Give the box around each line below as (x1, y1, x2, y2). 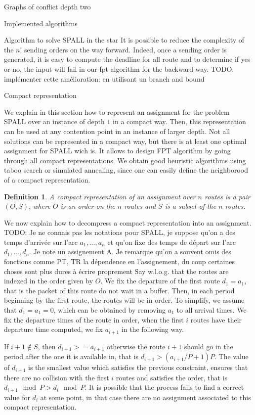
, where (28, 201, 50, 211)
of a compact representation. (4, 174, 90, 184)
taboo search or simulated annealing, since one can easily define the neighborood (4, 165, 248, 175)
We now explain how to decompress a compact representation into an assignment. (4, 217, 252, 228)
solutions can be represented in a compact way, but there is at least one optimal (4, 136, 247, 146)
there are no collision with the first (4, 372, 109, 382)
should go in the (184, 341, 233, 351)
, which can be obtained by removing (53, 305, 166, 315)
